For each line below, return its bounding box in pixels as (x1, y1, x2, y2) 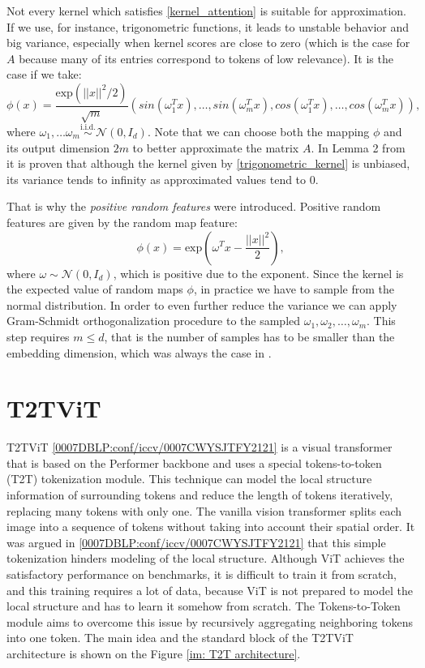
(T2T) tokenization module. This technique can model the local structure (6, 470, 372, 487)
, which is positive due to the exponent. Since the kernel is (113, 264, 404, 281)
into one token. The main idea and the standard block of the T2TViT (6, 629, 354, 646)
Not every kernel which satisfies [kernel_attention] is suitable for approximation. (6, 2, 406, 19)
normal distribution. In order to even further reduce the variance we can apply (6, 296, 397, 313)
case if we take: (6, 66, 82, 83)
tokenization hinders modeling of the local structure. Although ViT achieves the (6, 550, 405, 567)
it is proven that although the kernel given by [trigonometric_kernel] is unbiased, (6, 155, 410, 172)
